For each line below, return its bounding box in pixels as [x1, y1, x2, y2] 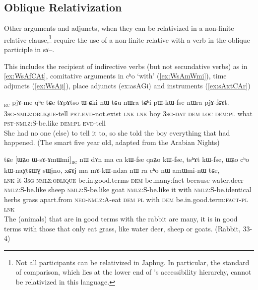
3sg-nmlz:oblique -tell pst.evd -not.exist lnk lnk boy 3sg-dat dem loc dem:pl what [4, 108, 253, 118]
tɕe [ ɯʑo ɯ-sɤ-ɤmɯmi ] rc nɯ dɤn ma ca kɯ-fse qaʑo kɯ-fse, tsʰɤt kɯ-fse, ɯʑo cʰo [4, 153, 250, 165]
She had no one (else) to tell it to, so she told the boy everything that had [4, 127, 230, 138]
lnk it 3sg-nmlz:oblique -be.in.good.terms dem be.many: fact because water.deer [4, 174, 244, 185]
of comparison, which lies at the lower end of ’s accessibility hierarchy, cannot [15, 267, 252, 277]
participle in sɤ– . [4, 44, 55, 55]
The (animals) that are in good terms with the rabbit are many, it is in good [4, 214, 238, 224]
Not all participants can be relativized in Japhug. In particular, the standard [15, 257, 250, 267]
